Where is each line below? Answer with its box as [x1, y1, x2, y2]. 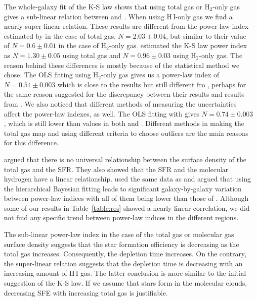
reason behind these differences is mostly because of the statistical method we [4, 60, 240, 70]
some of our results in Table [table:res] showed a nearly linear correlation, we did [4, 202, 250, 213]
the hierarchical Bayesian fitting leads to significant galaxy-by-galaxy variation [4, 183, 242, 193]
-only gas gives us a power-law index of [101, 69, 219, 80]
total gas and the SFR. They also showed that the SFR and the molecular [4, 164, 229, 174]
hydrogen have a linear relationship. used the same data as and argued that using [4, 174, 251, 184]
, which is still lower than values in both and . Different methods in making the [4, 118, 244, 128]
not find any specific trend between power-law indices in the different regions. [4, 212, 239, 223]
